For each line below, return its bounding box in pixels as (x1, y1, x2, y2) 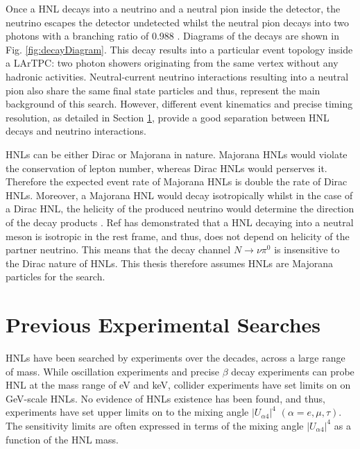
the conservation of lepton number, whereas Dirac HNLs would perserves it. (6, 160, 327, 175)
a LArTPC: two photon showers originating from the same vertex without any (6, 56, 338, 70)
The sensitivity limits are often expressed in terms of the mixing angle (6, 418, 304, 432)
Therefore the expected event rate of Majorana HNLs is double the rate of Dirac (6, 174, 348, 189)
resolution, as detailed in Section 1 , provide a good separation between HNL (6, 110, 329, 124)
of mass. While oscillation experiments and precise (6, 364, 220, 378)
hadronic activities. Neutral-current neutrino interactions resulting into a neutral (6, 69, 349, 83)
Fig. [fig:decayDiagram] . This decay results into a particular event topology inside (6, 42, 353, 56)
